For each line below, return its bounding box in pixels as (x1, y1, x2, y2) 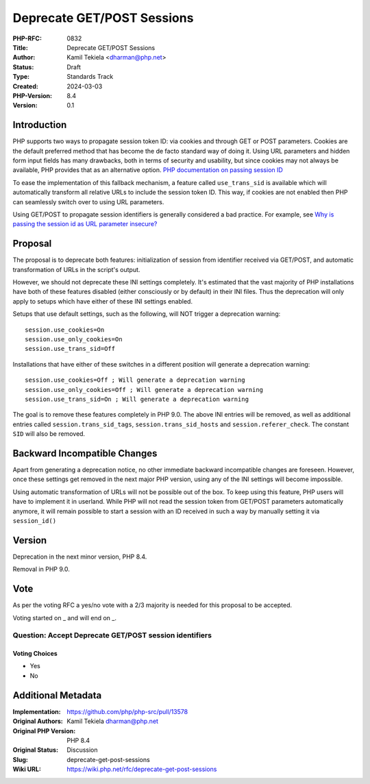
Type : (12, 73, 30, 81)
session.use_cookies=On (25, 326, 105, 334)
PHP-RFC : (12, 34, 42, 42)
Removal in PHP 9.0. (12, 565, 70, 574)
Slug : (12, 755, 29, 763)
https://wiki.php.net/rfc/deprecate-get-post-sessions (66, 765, 217, 774)
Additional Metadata (12, 689, 102, 701)
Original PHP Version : (12, 726, 76, 735)
